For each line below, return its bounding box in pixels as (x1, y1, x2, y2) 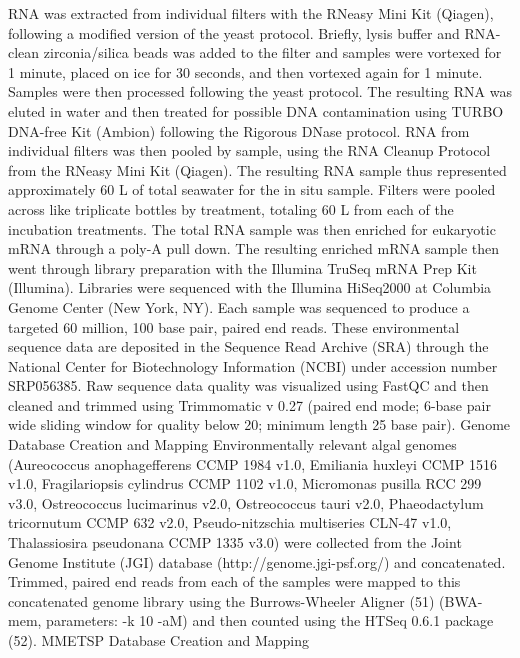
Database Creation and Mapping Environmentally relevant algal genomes (8, 434, 457, 455)
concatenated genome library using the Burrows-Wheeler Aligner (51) (8, 590, 435, 611)
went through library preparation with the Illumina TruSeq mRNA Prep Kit (8, 257, 477, 278)
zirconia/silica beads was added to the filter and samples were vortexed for (43, 42, 502, 63)
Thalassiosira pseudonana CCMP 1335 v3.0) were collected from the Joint (8, 532, 462, 553)
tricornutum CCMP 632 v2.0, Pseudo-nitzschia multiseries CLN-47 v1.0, (8, 512, 452, 533)
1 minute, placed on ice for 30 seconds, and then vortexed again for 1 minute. (8, 61, 483, 82)
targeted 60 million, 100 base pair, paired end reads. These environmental (8, 316, 460, 337)
